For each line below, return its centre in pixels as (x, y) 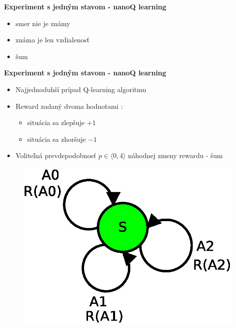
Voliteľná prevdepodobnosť (56, 155)
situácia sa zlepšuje (56, 122)
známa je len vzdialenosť (52, 40)
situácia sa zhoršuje (57, 139)
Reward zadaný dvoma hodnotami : (69, 106)
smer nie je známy (43, 23)
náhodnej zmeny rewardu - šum (175, 155)
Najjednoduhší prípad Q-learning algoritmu (81, 89)
